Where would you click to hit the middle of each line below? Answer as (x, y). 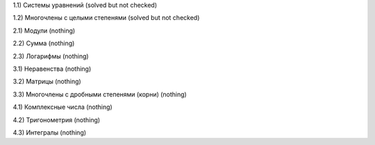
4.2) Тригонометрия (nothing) (57, 120)
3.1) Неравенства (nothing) (52, 69)
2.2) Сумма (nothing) (44, 43)
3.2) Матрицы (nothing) (47, 82)
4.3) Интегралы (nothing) (50, 133)
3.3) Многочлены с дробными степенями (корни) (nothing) (100, 94)
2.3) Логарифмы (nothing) (51, 56)
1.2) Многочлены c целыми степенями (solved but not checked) (106, 18)
